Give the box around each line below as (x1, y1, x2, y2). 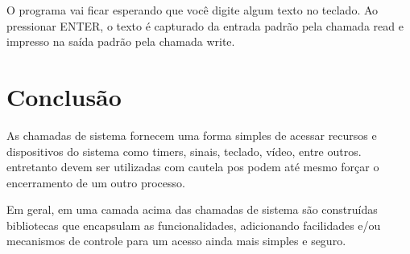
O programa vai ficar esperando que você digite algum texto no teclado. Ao (6, 2, 379, 18)
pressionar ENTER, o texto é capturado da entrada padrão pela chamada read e (6, 17, 404, 34)
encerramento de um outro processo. (6, 174, 185, 190)
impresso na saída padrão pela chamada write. (6, 33, 235, 50)
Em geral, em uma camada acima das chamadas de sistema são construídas (6, 201, 378, 218)
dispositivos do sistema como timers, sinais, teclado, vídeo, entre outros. (6, 142, 362, 159)
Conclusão (6, 80, 122, 113)
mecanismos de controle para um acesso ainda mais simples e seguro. (6, 232, 346, 249)
